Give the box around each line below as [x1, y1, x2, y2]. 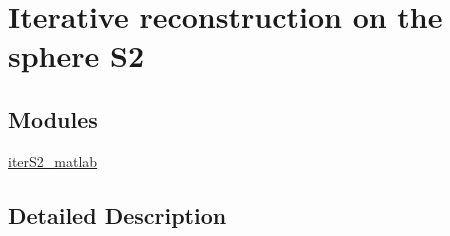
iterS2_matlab [8, 150, 98, 171]
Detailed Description [8, 199, 227, 230]
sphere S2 [8, 35, 144, 76]
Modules [8, 103, 98, 134]
